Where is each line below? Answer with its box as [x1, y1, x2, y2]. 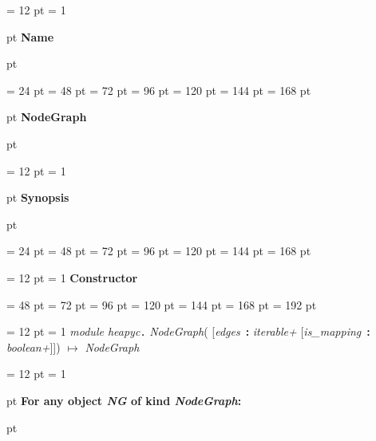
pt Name [6, 28, 54, 45]
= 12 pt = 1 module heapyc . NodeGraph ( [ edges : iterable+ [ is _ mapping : [6, 323, 370, 340]
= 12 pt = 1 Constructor [6, 269, 138, 285]
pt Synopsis [6, 189, 69, 206]
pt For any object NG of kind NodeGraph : [6, 392, 242, 408]
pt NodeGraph [6, 108, 87, 125]
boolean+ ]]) [6, 338, 61, 355]
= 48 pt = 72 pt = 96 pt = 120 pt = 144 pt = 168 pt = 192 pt [6, 296, 317, 313]
